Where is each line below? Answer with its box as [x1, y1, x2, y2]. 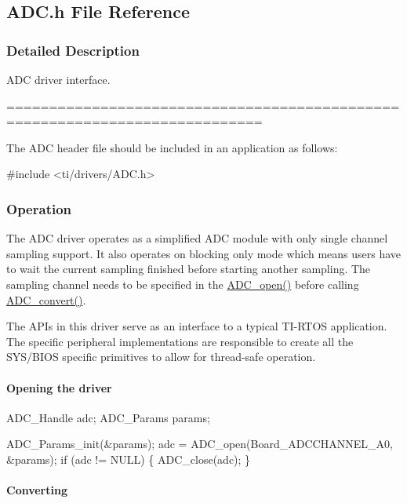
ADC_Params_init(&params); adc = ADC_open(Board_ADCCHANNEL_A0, [6, 436, 393, 452]
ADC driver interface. [6, 71, 111, 87]
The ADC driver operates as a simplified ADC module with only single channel [6, 230, 388, 246]
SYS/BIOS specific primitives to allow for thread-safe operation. [6, 348, 316, 365]
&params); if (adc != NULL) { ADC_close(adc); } [6, 450, 251, 467]
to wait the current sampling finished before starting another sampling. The [6, 261, 371, 277]
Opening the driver [6, 379, 112, 395]
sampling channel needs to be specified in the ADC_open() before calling [6, 275, 359, 292]
